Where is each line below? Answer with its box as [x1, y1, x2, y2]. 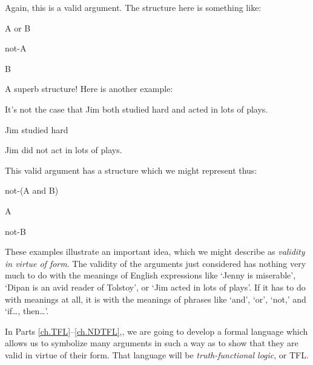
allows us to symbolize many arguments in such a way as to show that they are [5, 337, 298, 349]
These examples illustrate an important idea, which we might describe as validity [5, 245, 305, 258]
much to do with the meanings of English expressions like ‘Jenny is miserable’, [5, 269, 296, 281]
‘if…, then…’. [5, 304, 49, 317]
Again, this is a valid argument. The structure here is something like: [5, 1, 262, 13]
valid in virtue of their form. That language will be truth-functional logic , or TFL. [5, 348, 309, 361]
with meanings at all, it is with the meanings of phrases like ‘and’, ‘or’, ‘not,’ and [5, 292, 306, 305]
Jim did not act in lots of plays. [5, 143, 122, 156]
